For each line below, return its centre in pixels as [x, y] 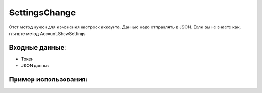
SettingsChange [42, 13]
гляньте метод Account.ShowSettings [47, 33]
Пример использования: [49, 80]
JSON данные [35, 66]
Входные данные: [38, 47]
